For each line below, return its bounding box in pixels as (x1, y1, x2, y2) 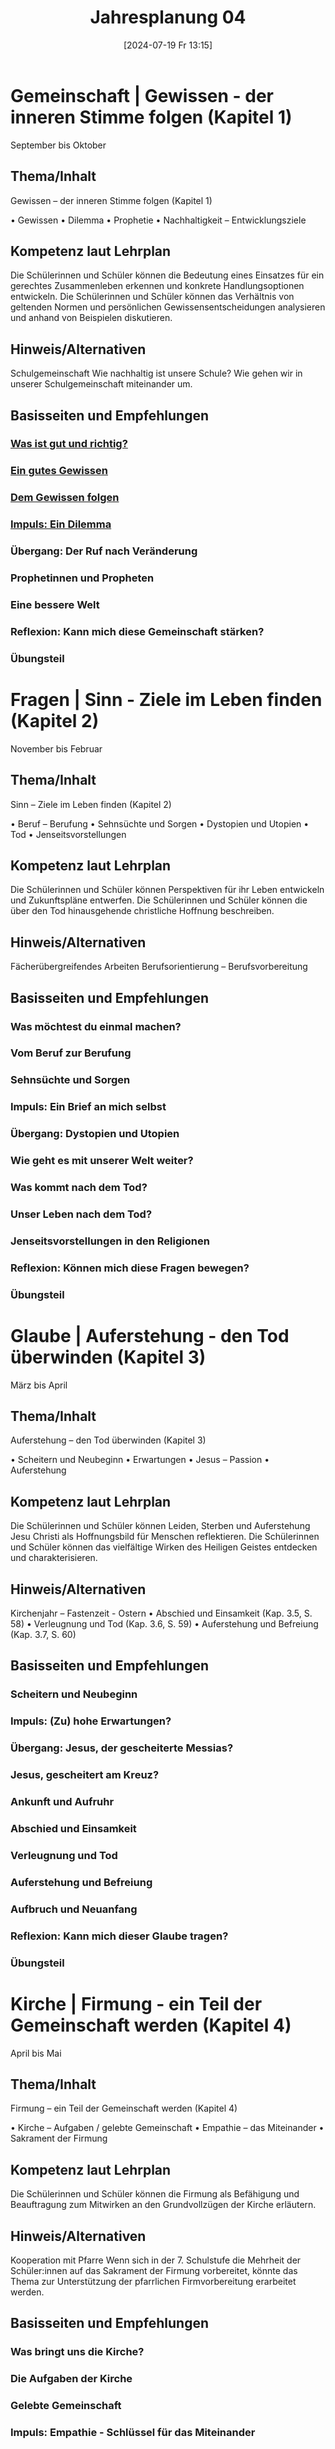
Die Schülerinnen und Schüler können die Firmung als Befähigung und (10, 2188, 300, 2200)
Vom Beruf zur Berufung (10, 1046, 132, 1060)
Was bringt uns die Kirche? (10, 2345, 145, 2359)
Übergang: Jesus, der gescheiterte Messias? (10, 1741, 234, 1755)
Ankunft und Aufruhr (10, 1795, 115, 1809)
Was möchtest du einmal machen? (10, 1019, 182, 1033)
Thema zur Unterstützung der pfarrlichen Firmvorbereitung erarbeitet (10, 2276, 297, 2287)
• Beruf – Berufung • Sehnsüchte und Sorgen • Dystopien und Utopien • (10, 817, 310, 830)
